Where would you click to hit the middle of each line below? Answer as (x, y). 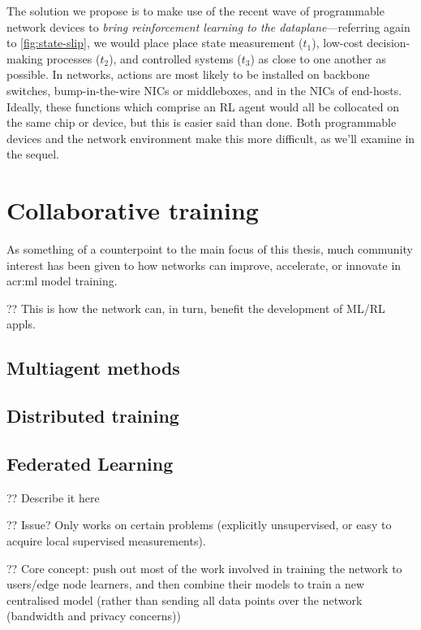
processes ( (73, 58)
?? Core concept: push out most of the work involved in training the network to (204, 568)
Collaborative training (133, 210)
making (25, 58)
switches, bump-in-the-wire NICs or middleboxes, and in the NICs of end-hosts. (204, 90)
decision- (389, 43)
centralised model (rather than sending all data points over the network (185, 600)
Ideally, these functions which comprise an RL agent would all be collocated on (203, 106)
